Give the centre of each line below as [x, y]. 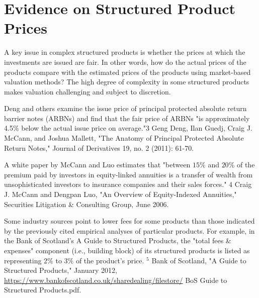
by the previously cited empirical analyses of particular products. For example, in [129, 230]
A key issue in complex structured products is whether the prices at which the [125, 52]
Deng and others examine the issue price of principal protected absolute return [125, 108]
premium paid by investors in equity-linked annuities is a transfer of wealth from [128, 174]
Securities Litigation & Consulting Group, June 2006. [87, 204]
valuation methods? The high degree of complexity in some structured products [127, 82]
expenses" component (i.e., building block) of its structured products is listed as [127, 250]
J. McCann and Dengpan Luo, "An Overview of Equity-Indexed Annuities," [120, 194]
